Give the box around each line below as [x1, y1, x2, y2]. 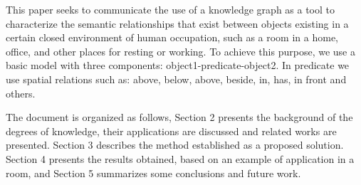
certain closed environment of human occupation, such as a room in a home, [6, 30, 338, 45]
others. [6, 85, 36, 100]
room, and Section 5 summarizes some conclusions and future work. [6, 165, 301, 180]
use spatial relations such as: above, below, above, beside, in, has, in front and [6, 71, 347, 86]
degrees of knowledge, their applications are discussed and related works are [6, 123, 337, 138]
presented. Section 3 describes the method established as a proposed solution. [6, 137, 344, 152]
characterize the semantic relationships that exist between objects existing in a [6, 16, 349, 31]
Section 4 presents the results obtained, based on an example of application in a [6, 151, 355, 166]
